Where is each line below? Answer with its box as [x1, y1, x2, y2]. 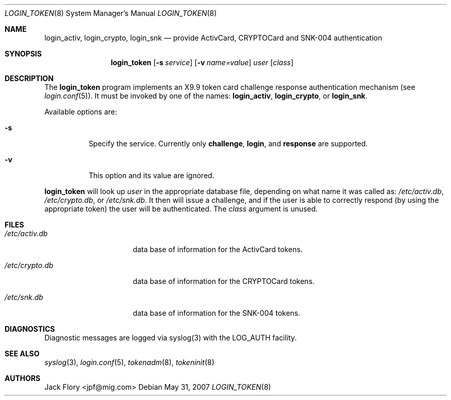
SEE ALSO [5, 349, 40, 358]
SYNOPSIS [5, 49, 42, 58]
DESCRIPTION [5, 74, 54, 83]
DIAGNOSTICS [5, 325, 55, 333]
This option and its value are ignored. [88, 171, 214, 180]
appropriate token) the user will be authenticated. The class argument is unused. [44, 204, 318, 213]
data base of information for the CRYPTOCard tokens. [133, 277, 315, 285]
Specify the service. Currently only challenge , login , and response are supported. [88, 139, 368, 148]
